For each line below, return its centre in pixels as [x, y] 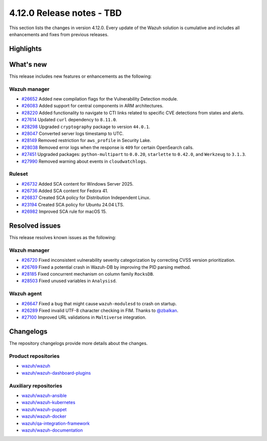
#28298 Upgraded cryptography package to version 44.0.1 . [86, 127]
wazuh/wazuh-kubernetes [48, 402]
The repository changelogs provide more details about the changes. [78, 343]
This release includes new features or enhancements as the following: [80, 76]
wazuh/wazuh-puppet [44, 409]
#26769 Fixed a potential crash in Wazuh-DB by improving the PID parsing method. [106, 267]
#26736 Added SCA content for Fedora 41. [65, 191]
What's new [28, 64]
